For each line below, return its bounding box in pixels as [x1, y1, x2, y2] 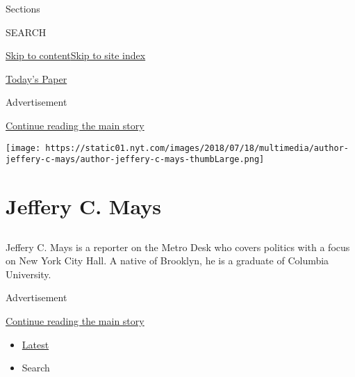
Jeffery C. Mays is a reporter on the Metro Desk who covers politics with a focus [6, 239, 350, 254]
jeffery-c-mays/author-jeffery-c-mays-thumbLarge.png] [6, 154, 265, 165]
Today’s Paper [6, 71, 67, 86]
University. [6, 266, 51, 281]
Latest [22, 337, 49, 351]
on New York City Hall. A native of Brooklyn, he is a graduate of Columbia [6, 253, 329, 268]
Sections [6, 1, 40, 15]
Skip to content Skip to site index [6, 48, 146, 63]
